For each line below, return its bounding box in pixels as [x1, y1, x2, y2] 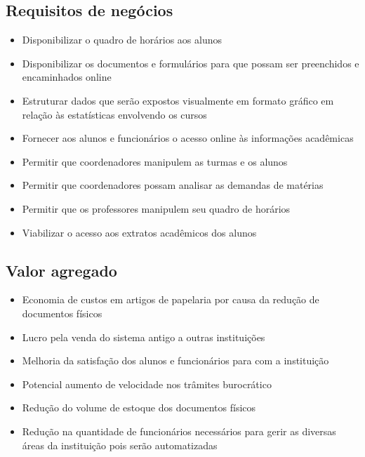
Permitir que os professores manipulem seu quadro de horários [22, 201, 291, 216]
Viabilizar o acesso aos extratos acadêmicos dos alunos [22, 225, 257, 239]
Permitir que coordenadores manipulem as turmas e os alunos [22, 154, 288, 168]
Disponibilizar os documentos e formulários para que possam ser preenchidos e [22, 55, 359, 70]
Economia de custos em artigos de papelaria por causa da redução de [22, 292, 319, 307]
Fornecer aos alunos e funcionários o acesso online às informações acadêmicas [22, 131, 354, 145]
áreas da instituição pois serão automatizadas [22, 437, 218, 452]
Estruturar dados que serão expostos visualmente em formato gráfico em [22, 93, 334, 107]
